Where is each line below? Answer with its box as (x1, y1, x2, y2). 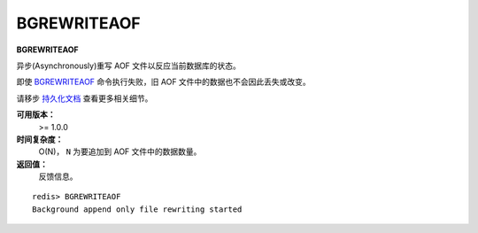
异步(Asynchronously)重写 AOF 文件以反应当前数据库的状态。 (16, 60, 241, 71)
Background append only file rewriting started (32, 204, 243, 214)
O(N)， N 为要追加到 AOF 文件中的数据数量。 (38, 146, 202, 157)
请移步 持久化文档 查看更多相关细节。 (16, 93, 153, 104)
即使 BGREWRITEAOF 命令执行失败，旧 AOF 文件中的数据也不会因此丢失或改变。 (16, 76, 312, 88)
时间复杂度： (16, 134, 64, 144)
